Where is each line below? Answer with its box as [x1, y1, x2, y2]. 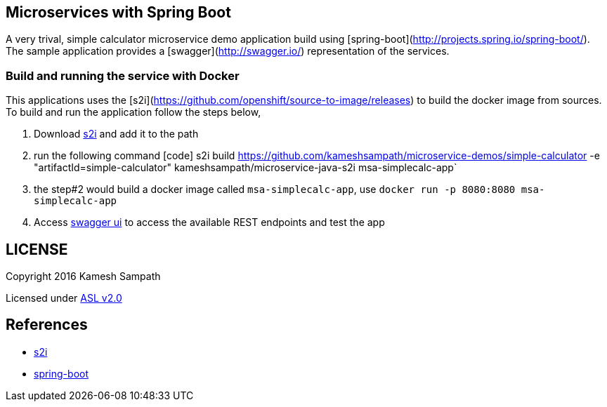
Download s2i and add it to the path [34, 128, 199, 140]
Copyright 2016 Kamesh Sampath [6, 270, 161, 283]
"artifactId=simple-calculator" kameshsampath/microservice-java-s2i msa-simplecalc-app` [34, 161, 457, 174]
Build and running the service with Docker [6, 68, 240, 83]
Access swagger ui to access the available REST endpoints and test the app [34, 216, 385, 229]
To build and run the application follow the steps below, [6, 106, 261, 119]
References [6, 316, 88, 334]
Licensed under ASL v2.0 [6, 292, 122, 305]
